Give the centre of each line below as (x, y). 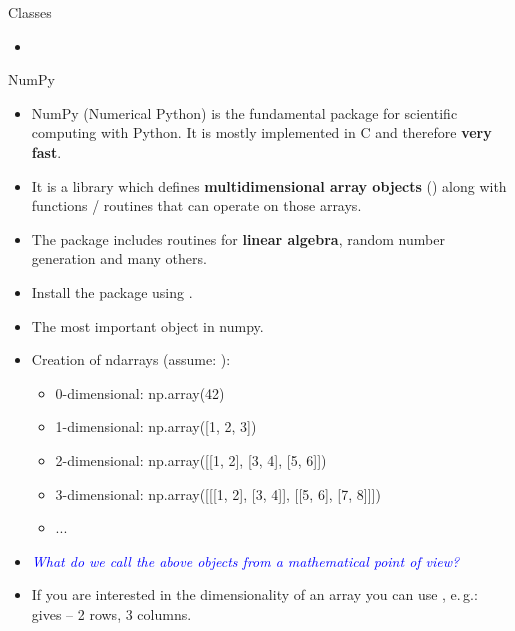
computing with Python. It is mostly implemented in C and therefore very (261, 132)
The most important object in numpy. (147, 325)
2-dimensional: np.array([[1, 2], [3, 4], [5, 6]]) (191, 459)
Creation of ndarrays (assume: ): (131, 359)
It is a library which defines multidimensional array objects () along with (269, 185)
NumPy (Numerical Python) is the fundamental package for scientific (244, 112)
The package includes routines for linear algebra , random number (238, 238)
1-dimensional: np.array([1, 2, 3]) (156, 426)
